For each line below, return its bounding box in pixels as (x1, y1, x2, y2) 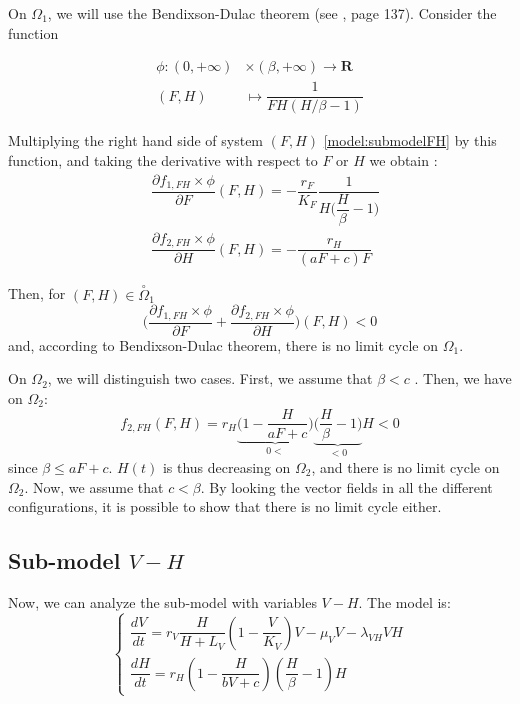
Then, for (8, 283, 66, 304)
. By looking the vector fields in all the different (200, 476, 493, 497)
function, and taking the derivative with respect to (8, 149, 318, 170)
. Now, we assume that (24, 476, 164, 497)
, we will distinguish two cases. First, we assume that (47, 368, 373, 389)
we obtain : (369, 149, 438, 170)
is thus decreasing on (162, 457, 291, 478)
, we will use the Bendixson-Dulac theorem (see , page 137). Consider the (47, 3, 497, 23)
